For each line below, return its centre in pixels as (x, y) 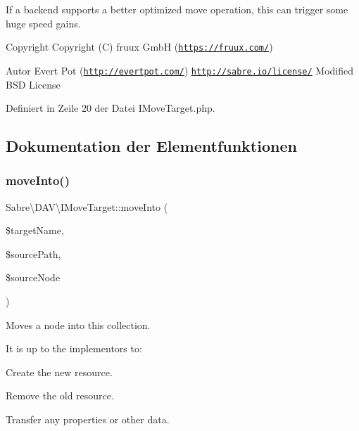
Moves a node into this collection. (78, 324)
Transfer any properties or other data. (88, 419)
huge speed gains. (43, 23)
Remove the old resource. (60, 395)
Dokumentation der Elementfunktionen (151, 146)
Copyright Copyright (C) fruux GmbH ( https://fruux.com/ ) (139, 47)
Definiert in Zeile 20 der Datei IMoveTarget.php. (111, 108)
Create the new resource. (59, 372)
